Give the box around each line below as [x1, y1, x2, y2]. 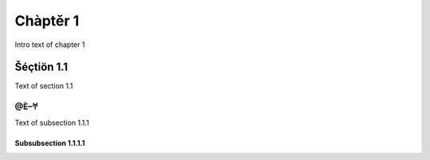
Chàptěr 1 [14, 12, 80, 29]
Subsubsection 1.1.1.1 [14, 138, 85, 147]
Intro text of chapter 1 [14, 40, 85, 49]
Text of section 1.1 [14, 81, 73, 91]
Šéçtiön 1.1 [14, 60, 68, 74]
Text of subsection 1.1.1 [14, 118, 89, 127]
